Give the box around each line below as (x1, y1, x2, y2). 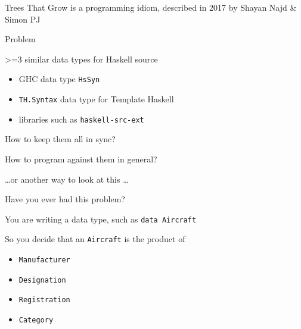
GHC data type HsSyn (18, 73, 100, 85)
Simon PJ (5, 12, 41, 25)
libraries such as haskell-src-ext (18, 112, 144, 125)
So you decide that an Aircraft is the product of (5, 233, 185, 245)
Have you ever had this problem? (5, 193, 125, 205)
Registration (18, 296, 70, 305)
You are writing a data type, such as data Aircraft (5, 212, 197, 225)
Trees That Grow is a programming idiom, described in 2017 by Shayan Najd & (5, 1, 297, 13)
